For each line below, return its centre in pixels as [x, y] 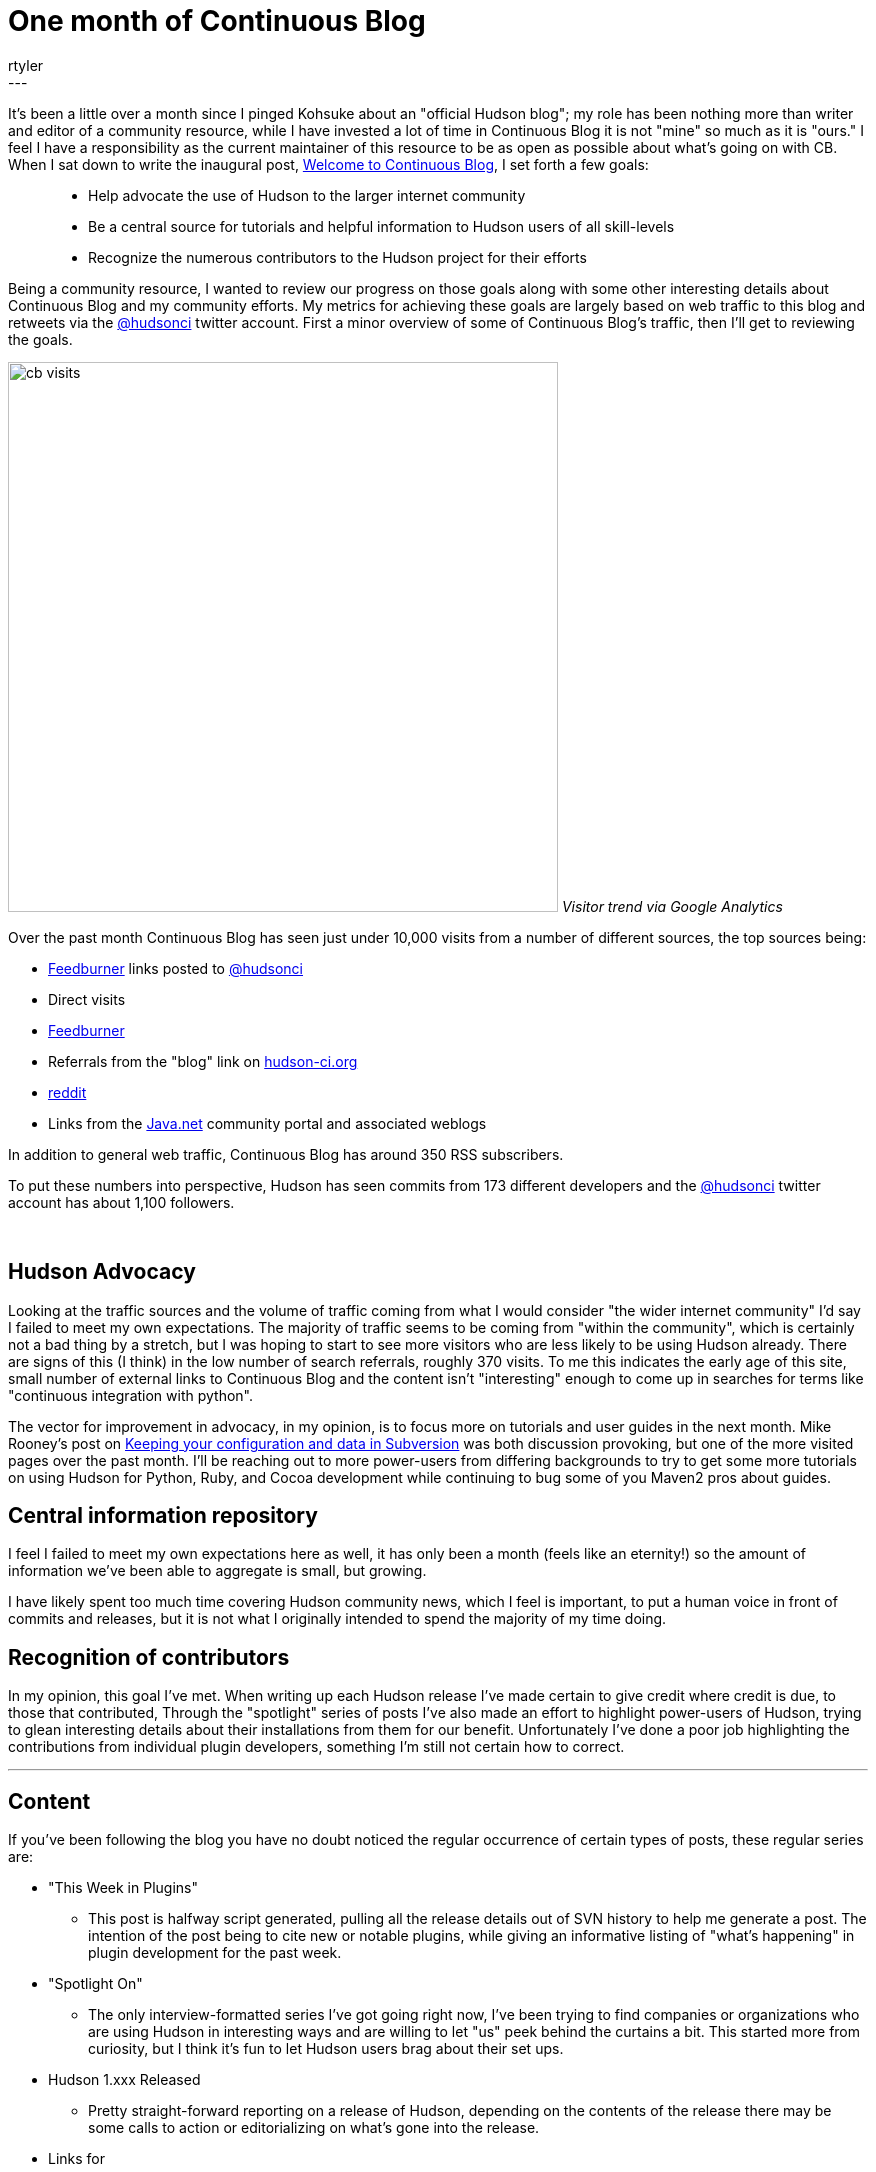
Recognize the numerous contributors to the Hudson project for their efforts [337, 257]
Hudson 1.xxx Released [124, 2080]
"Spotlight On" [95, 1984]
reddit [67, 1092]
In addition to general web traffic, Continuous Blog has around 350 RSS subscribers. [286, 1154]
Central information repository [163, 1516]
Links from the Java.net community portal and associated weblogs [267, 1123]
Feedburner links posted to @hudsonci [176, 968]
